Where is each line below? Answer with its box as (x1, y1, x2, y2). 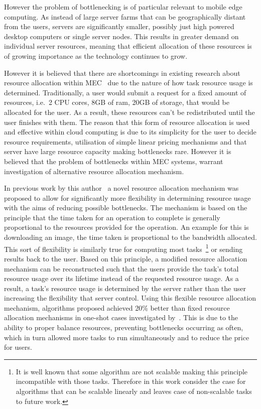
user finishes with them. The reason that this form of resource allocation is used (4, 116, 250, 127)
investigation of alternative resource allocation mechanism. (4, 166, 184, 176)
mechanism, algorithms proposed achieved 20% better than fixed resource (4, 302, 230, 313)
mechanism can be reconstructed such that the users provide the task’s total (4, 263, 239, 274)
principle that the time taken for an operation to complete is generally (4, 212, 220, 222)
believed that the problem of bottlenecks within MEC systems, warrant (4, 156, 223, 166)
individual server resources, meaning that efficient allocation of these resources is (4, 41, 252, 51)
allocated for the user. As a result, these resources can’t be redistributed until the (4, 106, 255, 117)
